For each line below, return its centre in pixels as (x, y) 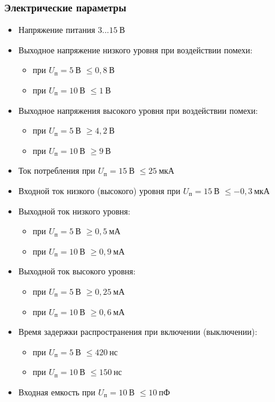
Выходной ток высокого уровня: (77, 271)
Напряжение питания (57, 30)
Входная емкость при (57, 392)
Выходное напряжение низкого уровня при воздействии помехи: (135, 49)
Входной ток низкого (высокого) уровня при (99, 190)
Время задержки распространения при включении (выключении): (138, 332)
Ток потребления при (57, 170)
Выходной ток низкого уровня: (74, 211)
